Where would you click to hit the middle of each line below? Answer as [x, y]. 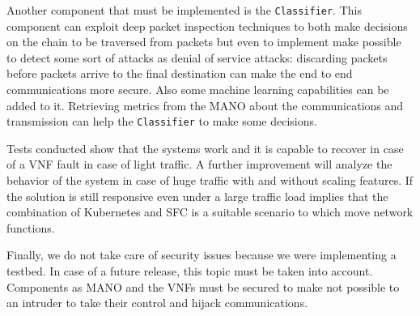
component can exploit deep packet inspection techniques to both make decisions [207, 26]
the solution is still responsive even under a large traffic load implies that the [197, 196]
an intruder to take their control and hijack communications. [157, 303]
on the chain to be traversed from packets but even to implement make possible [204, 42]
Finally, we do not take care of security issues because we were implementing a [202, 255]
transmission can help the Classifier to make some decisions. [162, 121]
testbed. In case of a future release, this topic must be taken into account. [190, 271]
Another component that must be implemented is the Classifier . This [184, 10]
